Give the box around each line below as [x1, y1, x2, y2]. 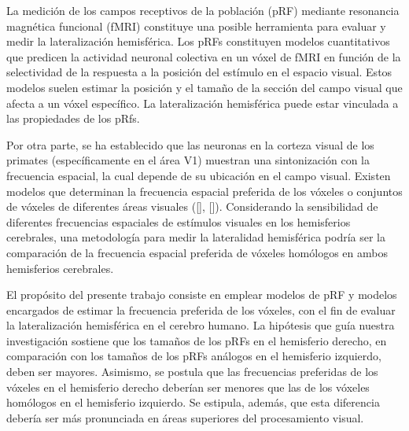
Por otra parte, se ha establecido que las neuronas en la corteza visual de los [6, 136, 374, 153]
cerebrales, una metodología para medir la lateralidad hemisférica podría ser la [6, 229, 386, 245]
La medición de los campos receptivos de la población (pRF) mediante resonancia [6, 2, 400, 18]
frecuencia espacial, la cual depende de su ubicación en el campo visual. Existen [6, 167, 391, 183]
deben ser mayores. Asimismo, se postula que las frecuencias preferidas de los [6, 363, 378, 380]
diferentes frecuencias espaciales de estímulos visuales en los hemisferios [6, 213, 351, 230]
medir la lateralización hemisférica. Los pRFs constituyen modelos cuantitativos [6, 33, 390, 50]
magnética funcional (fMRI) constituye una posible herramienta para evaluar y [6, 17, 386, 34]
